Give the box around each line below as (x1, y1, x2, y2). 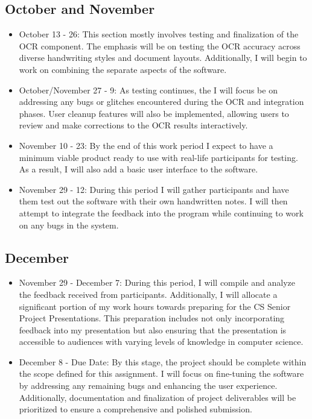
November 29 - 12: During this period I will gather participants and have (19, 183, 289, 195)
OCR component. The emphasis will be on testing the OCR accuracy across (19, 39, 301, 52)
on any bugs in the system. (19, 218, 119, 231)
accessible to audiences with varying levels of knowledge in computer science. (19, 335, 304, 348)
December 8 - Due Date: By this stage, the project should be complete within (19, 355, 307, 368)
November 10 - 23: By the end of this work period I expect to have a (19, 139, 273, 151)
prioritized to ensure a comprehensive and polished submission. (19, 403, 252, 415)
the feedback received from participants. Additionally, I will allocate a (19, 288, 278, 300)
